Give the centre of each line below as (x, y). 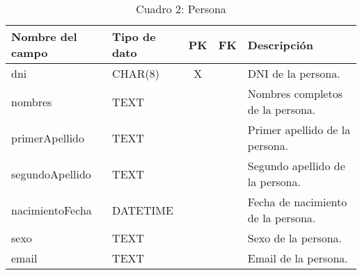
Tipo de (134, 36)
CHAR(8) (136, 73)
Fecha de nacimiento (297, 202)
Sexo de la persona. (295, 238)
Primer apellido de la (299, 130)
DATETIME (143, 210)
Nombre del (44, 36)
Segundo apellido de (296, 166)
